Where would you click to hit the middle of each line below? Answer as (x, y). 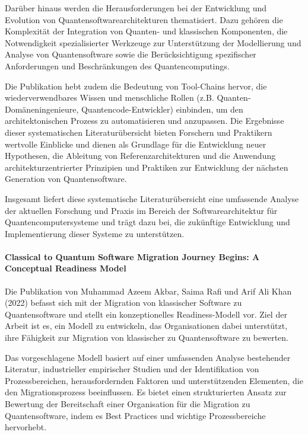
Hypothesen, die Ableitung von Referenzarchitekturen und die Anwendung (140, 156)
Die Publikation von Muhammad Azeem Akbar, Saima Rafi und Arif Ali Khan (148, 291)
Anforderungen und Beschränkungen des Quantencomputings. (117, 65)
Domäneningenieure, (42, 109)
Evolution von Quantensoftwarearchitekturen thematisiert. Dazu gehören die (144, 19)
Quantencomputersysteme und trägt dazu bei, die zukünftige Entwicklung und (147, 222)
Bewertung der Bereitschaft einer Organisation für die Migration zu (128, 404)
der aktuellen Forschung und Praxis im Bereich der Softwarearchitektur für (141, 210)
